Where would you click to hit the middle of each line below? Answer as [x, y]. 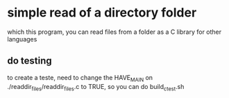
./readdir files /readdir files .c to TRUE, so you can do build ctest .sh [96, 87]
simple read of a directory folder [102, 13]
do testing [29, 61]
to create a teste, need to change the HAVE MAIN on [80, 78]
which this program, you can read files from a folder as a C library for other [114, 32]
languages [22, 39]
